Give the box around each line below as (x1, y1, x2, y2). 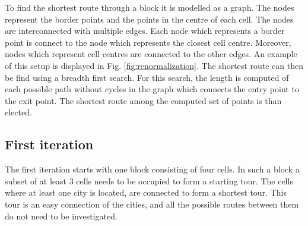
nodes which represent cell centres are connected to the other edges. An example (5, 48, 297, 60)
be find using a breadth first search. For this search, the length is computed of (5, 71, 289, 83)
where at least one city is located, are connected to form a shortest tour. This (5, 186, 287, 199)
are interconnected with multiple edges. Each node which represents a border (5, 24, 285, 37)
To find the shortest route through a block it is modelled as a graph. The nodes (5, 1, 294, 13)
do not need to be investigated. (5, 209, 118, 222)
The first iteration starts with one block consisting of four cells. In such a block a (5, 163, 300, 175)
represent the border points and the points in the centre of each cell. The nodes (5, 12, 294, 25)
